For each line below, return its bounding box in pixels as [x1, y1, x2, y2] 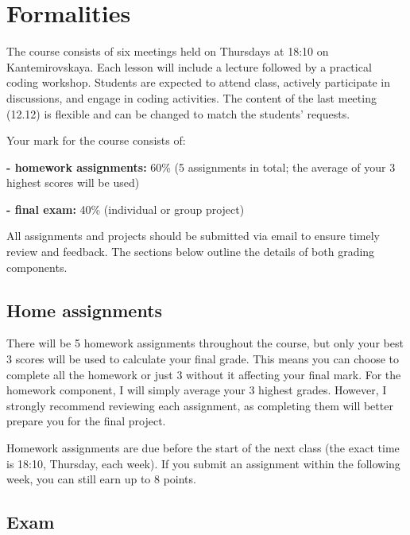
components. [6, 258, 68, 275]
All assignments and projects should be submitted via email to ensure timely [6, 227, 380, 244]
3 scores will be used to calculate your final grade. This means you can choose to [6, 351, 400, 367]
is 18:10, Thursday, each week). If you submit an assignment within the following [6, 455, 400, 471]
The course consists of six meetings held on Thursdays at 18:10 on [6, 43, 329, 60]
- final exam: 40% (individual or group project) [6, 200, 245, 217]
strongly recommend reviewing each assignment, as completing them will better [6, 397, 393, 413]
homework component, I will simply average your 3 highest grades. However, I [6, 382, 387, 398]
